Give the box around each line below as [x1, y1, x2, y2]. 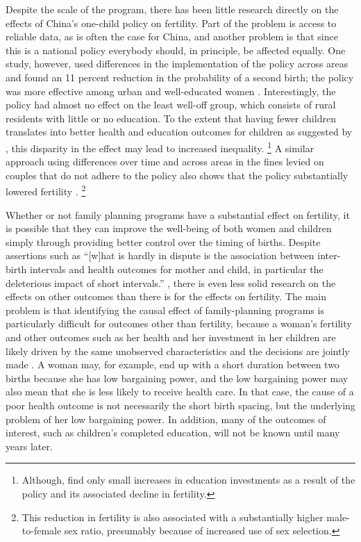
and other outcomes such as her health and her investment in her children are [6, 329, 336, 344]
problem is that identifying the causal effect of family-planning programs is [6, 302, 324, 317]
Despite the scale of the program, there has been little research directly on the [6, 2, 339, 16]
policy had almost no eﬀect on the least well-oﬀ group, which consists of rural [6, 97, 336, 112]
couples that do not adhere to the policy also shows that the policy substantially [6, 167, 349, 182]
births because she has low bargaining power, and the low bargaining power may [6, 370, 349, 385]
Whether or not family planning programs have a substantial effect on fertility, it [6, 207, 350, 222]
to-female [22, 523, 62, 538]
